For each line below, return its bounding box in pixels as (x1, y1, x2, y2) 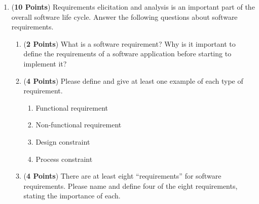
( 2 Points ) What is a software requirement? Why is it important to (23, 38, 236, 49)
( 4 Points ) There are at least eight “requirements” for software (23, 171, 221, 181)
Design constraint (35, 136, 90, 147)
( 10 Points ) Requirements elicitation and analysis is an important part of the (11, 2, 255, 12)
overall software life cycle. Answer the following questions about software (11, 11, 238, 22)
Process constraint (35, 153, 93, 164)
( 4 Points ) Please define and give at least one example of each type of (23, 75, 243, 86)
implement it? (23, 58, 67, 69)
